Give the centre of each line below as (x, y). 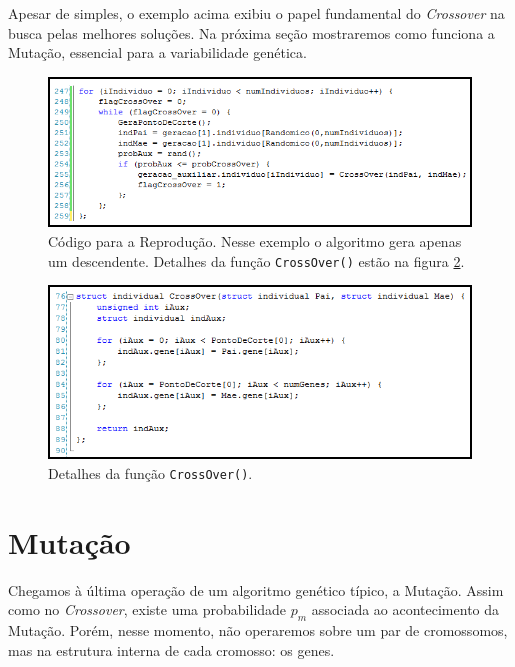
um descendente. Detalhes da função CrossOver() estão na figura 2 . (256, 260)
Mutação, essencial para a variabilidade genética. (157, 52)
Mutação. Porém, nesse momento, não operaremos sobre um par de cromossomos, (258, 629)
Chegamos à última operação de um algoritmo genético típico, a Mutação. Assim (256, 589)
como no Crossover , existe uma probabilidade (147, 609)
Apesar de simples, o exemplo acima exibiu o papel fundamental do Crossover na (256, 13)
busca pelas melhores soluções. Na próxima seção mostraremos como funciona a (251, 32)
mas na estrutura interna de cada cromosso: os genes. (171, 649)
